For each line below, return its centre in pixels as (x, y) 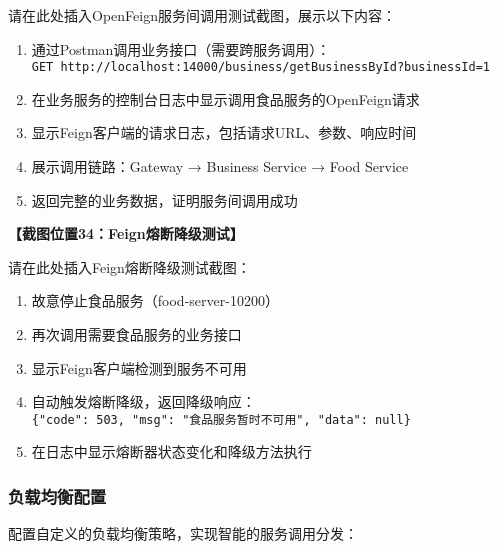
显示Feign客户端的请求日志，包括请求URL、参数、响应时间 (224, 132)
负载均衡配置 (57, 495)
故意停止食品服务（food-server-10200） (155, 300)
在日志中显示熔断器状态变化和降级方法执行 (171, 451)
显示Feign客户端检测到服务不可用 (139, 367)
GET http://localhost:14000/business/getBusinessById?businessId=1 (260, 67)
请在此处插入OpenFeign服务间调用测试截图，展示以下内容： (202, 15)
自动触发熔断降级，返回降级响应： (143, 401)
